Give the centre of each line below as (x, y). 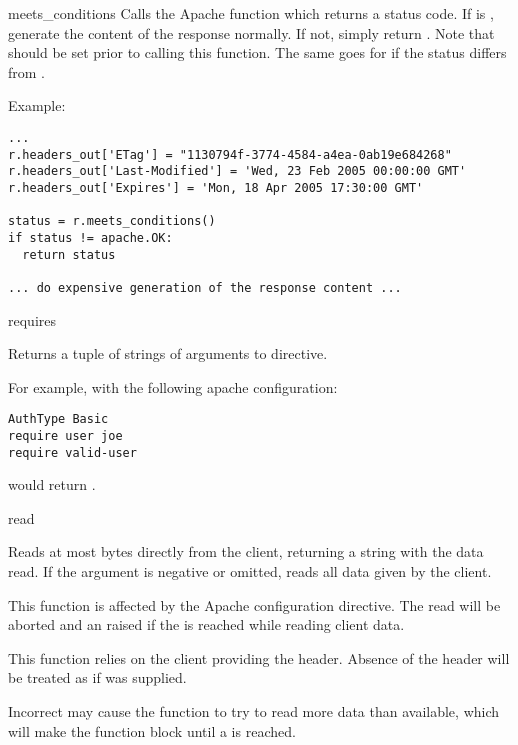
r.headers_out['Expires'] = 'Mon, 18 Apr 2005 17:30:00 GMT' (216, 187)
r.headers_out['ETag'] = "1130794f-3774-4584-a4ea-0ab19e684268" (230, 154)
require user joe (65, 435)
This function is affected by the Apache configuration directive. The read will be (254, 604)
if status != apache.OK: (90, 237)
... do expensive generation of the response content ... (205, 287)
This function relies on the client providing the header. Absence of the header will (259, 657)
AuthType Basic (58, 419)
